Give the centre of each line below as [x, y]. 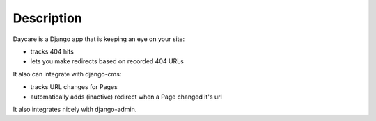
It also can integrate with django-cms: [67, 74]
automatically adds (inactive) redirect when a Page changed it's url [126, 97]
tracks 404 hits [52, 51]
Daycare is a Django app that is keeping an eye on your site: [99, 39]
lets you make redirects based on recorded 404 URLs [107, 61]
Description [48, 18]
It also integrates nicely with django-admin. [75, 109]
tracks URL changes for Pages [74, 87]
